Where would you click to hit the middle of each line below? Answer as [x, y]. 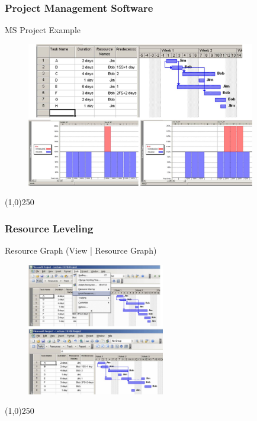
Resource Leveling [49, 228]
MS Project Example [43, 30]
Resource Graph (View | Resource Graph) [81, 250]
